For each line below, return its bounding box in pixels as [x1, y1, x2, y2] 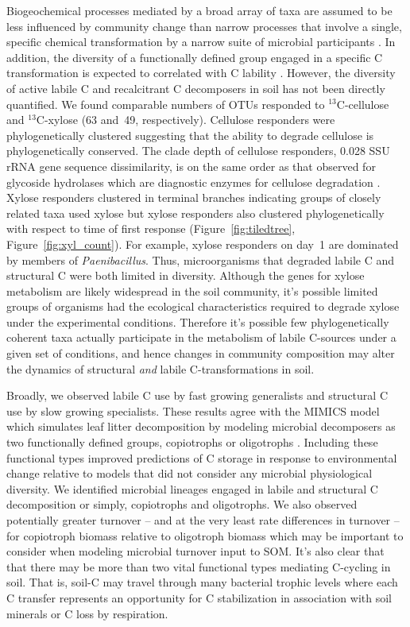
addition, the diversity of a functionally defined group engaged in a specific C [6, 48, 383, 65]
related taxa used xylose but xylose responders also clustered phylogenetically [6, 204, 385, 221]
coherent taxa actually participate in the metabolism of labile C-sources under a [6, 329, 396, 346]
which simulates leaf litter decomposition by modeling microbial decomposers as [6, 418, 396, 435]
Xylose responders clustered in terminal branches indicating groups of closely [6, 189, 381, 206]
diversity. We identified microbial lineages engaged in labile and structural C [6, 480, 378, 497]
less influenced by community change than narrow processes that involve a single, [6, 17, 402, 34]
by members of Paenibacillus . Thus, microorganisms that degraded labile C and [6, 251, 395, 268]
